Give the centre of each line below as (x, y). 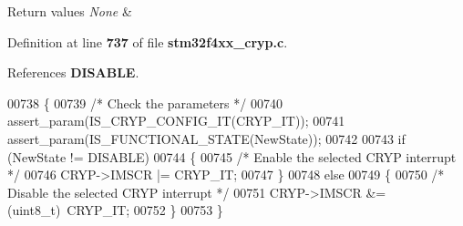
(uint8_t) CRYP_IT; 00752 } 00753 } (115, 210)
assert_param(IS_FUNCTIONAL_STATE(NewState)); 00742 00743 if (206, 138)
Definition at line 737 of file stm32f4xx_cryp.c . (148, 41)
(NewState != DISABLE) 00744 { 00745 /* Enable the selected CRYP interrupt (232, 156)
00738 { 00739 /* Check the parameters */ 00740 (145, 103)
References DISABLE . (73, 72)
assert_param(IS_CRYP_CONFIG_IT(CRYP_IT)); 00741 (176, 121)
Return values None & (70, 11)
